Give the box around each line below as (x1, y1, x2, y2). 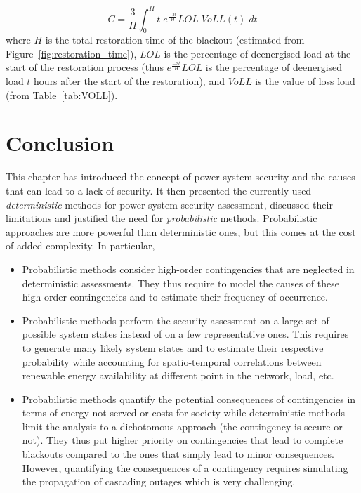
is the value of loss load (255, 74, 355, 88)
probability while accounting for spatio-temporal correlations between (22, 354, 322, 369)
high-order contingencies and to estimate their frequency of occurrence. (22, 289, 328, 304)
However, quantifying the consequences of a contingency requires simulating (22, 460, 348, 475)
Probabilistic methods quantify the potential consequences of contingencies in (22, 391, 356, 406)
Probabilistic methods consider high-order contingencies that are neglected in (22, 261, 355, 276)
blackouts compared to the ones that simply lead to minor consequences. (22, 447, 334, 461)
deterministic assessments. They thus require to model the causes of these (22, 275, 339, 290)
